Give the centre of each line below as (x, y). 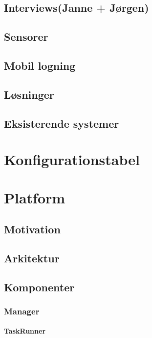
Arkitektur (32, 258)
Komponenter (39, 287)
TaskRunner (25, 331)
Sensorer (26, 37)
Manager (22, 311)
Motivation (32, 229)
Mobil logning (40, 65)
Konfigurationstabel (72, 159)
